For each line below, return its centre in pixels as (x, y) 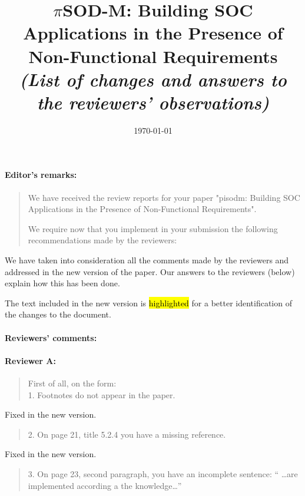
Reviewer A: (30, 360)
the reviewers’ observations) (153, 102)
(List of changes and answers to (153, 79)
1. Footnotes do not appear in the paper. (102, 394)
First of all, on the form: (72, 383)
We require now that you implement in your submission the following (153, 228)
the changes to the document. (58, 314)
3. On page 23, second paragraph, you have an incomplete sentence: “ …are (163, 473)
